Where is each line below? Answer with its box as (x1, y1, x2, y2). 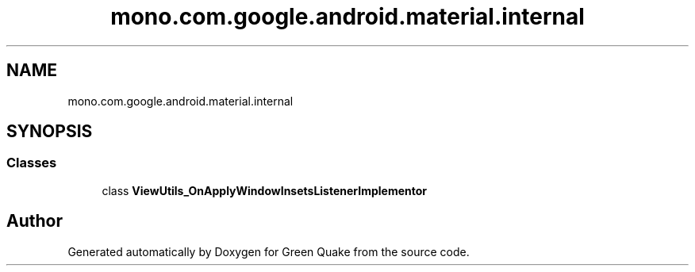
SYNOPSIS (6, 121, 93, 142)
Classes (6, 155, 57, 171)
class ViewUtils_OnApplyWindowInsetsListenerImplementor (102, 183, 428, 197)
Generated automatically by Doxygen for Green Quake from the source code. (67, 244, 470, 259)
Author (6, 211, 63, 232)
